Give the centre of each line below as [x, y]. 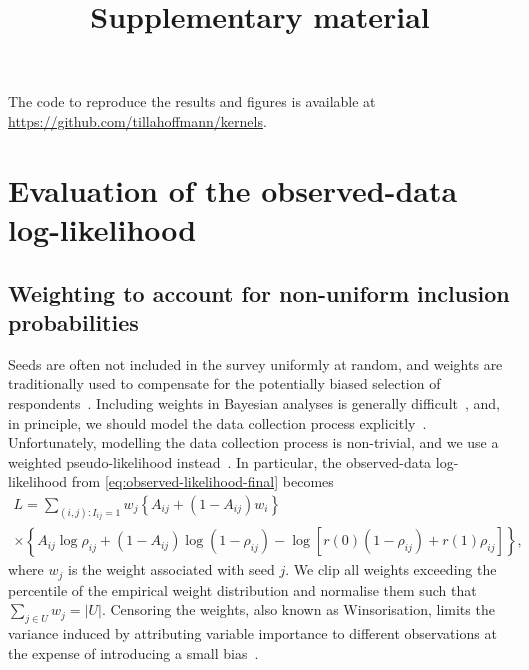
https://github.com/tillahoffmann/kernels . [137, 120]
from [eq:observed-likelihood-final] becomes [202, 481]
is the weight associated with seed [171, 569]
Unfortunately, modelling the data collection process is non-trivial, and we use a [253, 442]
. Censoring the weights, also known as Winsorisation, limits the [298, 609]
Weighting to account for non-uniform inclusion [259, 292]
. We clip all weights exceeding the [391, 569]
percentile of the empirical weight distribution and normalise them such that [242, 589]
